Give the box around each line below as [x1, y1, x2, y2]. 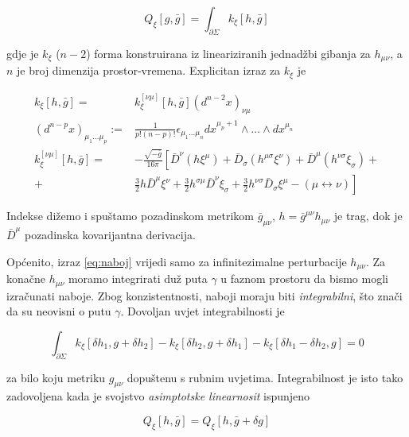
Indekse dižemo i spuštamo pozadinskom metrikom [6, 207, 255, 224]
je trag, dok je [333, 207, 403, 224]
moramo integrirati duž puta [68, 270, 208, 287]
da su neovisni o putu [6, 303, 111, 319]
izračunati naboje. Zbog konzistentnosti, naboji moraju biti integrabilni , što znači [6, 287, 403, 304]
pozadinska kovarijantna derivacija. [24, 226, 196, 243]
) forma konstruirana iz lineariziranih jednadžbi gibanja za [86, 44, 371, 61]
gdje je [6, 44, 39, 61]
